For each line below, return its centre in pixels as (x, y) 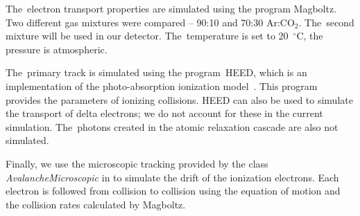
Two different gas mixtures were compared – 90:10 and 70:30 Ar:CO (150, 22)
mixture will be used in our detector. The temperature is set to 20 (147, 36)
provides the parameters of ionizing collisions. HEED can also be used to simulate (179, 99)
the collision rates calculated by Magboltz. (96, 204)
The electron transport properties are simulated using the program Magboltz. (171, 8)
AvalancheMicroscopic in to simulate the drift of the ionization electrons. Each (172, 177)
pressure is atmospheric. (57, 49)
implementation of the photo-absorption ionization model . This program (162, 85)
